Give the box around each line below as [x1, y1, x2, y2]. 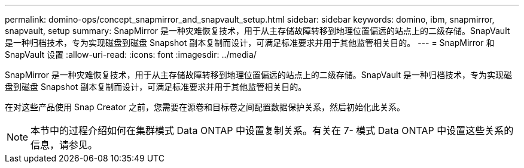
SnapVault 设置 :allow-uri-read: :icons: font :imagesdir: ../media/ [5, 49, 257, 60]
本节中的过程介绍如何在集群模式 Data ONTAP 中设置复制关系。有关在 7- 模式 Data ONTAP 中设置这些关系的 [31, 125, 514, 136]
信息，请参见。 [31, 139, 98, 151]
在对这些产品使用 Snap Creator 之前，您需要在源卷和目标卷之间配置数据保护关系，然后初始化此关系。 [5, 102, 406, 112]
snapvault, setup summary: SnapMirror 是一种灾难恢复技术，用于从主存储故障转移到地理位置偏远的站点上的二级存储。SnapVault [5, 26, 510, 36]
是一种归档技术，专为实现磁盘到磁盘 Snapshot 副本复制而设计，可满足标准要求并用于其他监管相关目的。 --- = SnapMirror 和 [5, 38, 495, 48]
